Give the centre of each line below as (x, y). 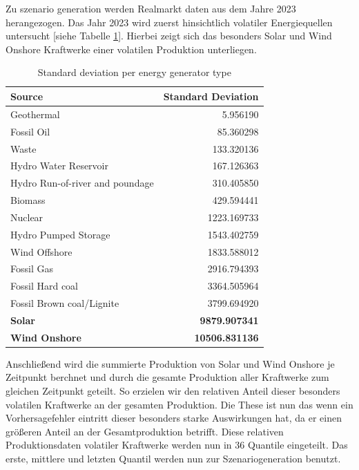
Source (27, 96)
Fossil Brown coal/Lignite (65, 303)
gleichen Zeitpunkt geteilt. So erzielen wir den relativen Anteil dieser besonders (173, 391)
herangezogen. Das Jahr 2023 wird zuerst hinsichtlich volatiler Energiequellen (169, 22)
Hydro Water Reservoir (59, 166)
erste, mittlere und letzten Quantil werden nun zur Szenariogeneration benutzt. (173, 459)
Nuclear (27, 217)
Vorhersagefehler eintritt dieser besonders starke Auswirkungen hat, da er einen (174, 418)
